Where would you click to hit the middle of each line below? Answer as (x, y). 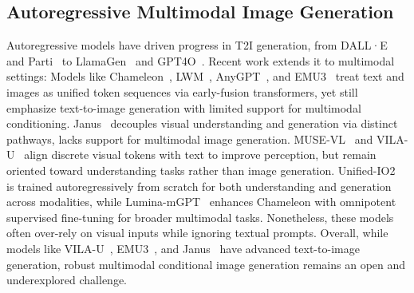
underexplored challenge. (67, 280)
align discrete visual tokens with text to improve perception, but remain (200, 154)
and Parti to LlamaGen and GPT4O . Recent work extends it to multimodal (201, 60)
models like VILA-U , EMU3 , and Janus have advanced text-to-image (183, 248)
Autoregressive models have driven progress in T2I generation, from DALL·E (197, 45)
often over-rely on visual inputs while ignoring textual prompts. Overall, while (197, 233)
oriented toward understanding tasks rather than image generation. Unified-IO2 (201, 170)
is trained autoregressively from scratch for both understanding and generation (199, 186)
